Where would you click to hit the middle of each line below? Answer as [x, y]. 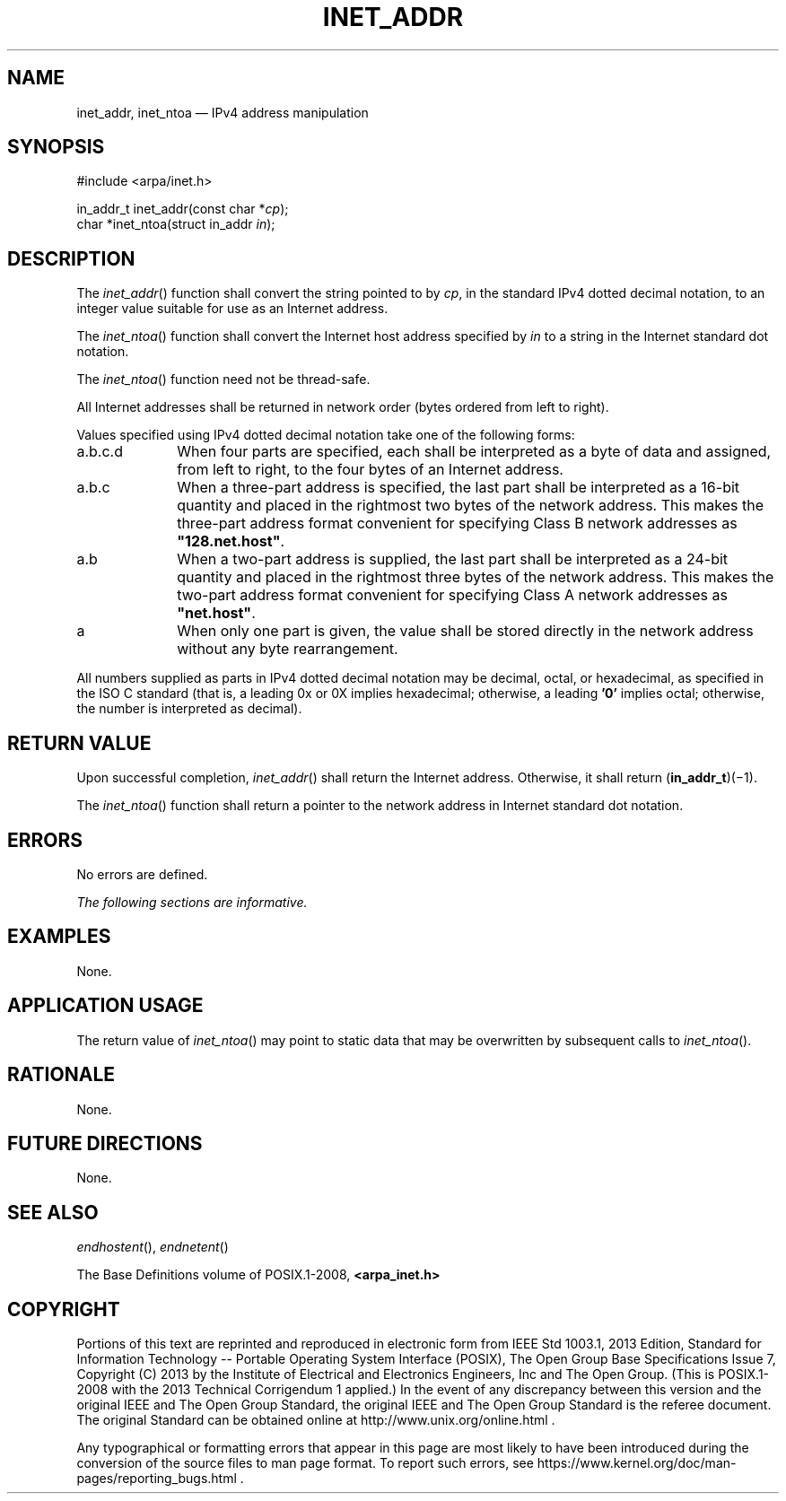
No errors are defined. [142, 874]
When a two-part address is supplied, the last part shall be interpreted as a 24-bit [453, 559]
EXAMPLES [59, 937]
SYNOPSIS [56, 147]
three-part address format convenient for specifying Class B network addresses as [457, 524]
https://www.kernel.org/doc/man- [637, 1463]
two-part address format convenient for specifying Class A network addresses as [452, 595]
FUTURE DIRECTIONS [105, 1143]
